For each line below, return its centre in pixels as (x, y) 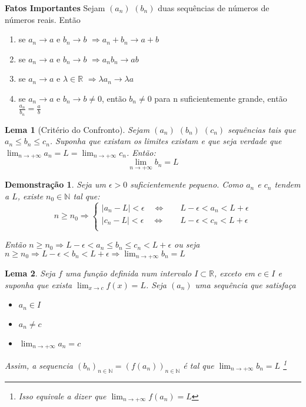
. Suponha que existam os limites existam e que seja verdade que (166, 141)
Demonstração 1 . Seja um (55, 184)
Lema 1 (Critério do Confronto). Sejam (77, 129)
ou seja (187, 244)
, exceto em (235, 273)
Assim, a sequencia (39, 365)
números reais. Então (43, 19)
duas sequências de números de (214, 8)
